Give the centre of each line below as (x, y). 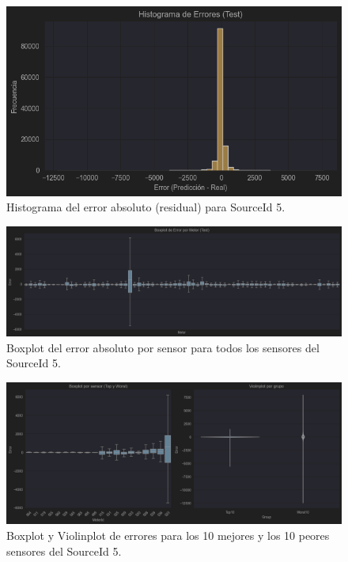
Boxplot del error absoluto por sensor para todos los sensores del (163, 347)
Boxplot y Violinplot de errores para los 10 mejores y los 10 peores (168, 535)
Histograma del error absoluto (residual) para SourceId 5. (146, 207)
